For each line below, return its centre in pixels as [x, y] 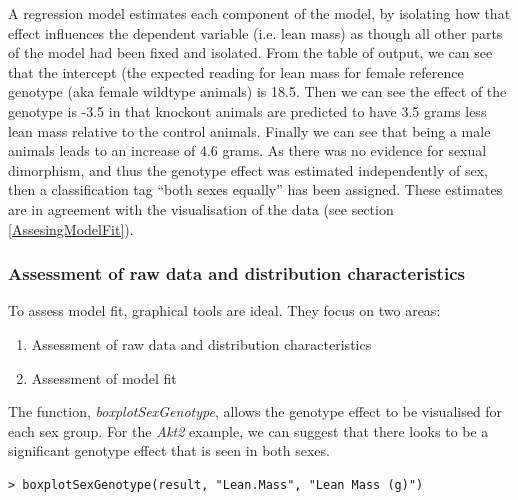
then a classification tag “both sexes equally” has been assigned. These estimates [255, 189]
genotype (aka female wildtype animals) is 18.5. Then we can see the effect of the [257, 91]
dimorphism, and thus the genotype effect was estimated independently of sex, [248, 169]
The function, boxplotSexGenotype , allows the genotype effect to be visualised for [255, 411]
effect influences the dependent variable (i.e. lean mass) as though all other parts [255, 32]
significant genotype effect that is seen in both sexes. [169, 450]
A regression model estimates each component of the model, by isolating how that [259, 13]
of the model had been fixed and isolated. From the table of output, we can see [250, 52]
